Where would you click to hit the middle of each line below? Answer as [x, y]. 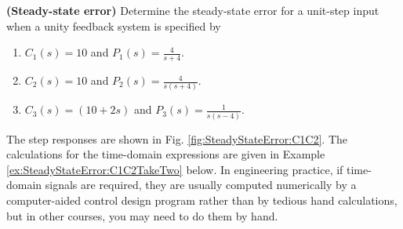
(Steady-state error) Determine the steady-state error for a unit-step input [193, 10]
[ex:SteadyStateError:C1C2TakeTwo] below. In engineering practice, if [175, 169]
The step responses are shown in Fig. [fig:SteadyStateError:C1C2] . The [177, 138]
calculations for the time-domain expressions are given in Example [166, 154]
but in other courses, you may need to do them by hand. [142, 215]
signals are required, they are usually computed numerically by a [201, 185]
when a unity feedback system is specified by [114, 25]
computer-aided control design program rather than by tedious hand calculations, [202, 200]
